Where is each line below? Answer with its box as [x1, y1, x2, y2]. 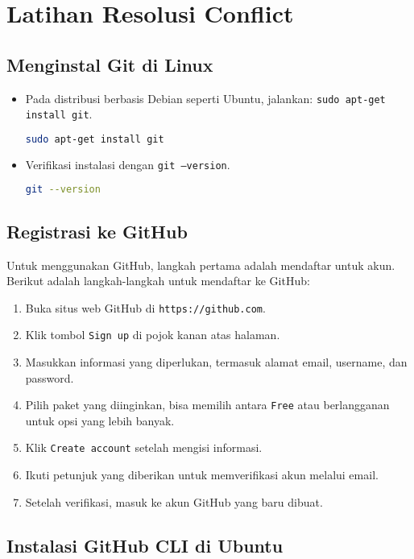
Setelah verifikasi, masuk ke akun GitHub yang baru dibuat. [25, 493, 323, 510]
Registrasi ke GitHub [6, 218, 188, 243]
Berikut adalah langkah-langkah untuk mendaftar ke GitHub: [6, 272, 310, 289]
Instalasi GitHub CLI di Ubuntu [6, 532, 284, 557]
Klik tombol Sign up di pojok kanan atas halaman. [25, 326, 280, 343]
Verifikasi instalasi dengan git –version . [25, 155, 230, 172]
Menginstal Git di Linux [6, 52, 213, 77]
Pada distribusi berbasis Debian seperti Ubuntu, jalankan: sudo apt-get [25, 89, 386, 106]
